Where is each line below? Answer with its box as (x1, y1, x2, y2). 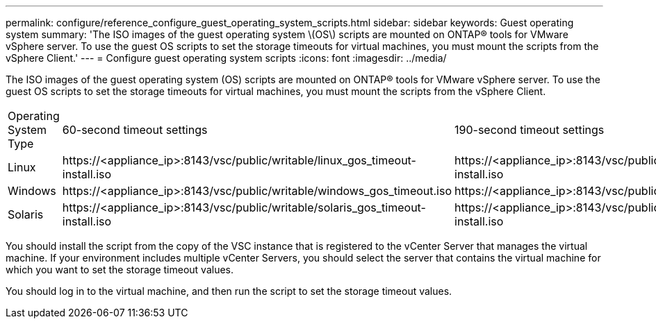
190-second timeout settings (454, 123, 605, 137)
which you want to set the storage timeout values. (6, 264, 234, 275)
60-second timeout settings (62, 123, 208, 137)
